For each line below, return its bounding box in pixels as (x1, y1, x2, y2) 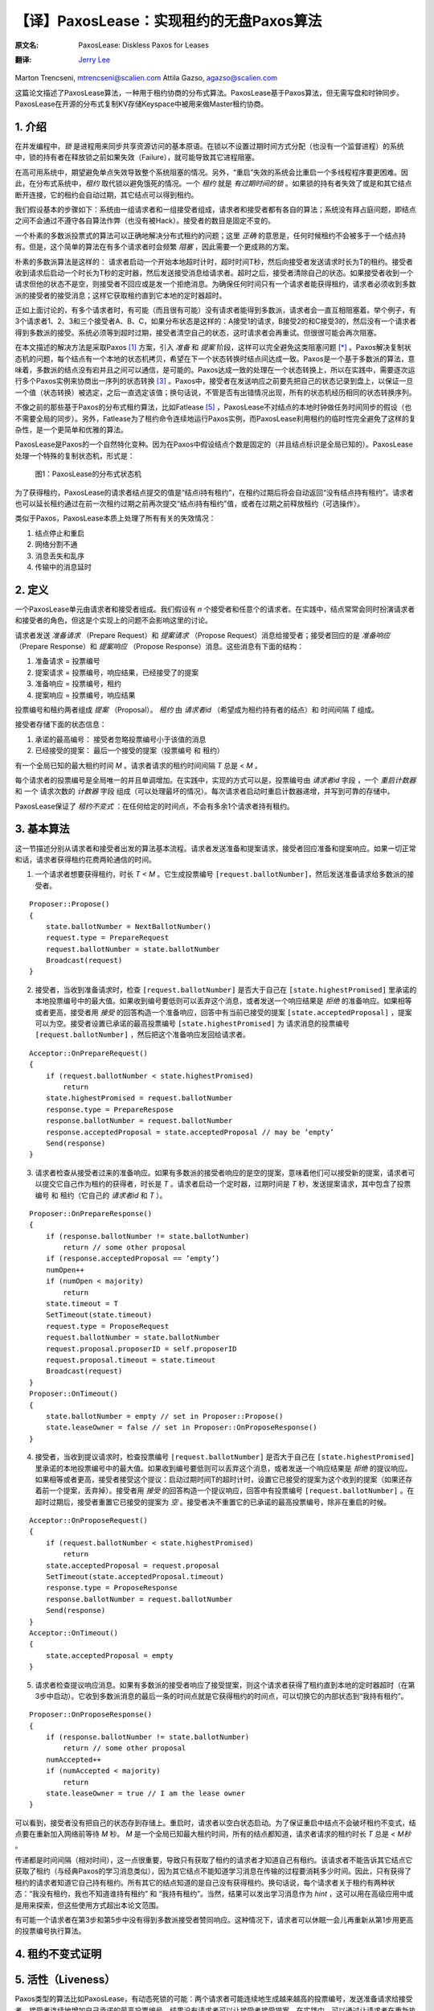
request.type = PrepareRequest (45, 933, 170, 943)
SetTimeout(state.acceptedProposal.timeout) (45, 1573, 224, 1581)
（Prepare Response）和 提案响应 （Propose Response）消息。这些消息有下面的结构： (14, 641, 305, 651)
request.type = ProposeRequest (45, 1322, 170, 1330)
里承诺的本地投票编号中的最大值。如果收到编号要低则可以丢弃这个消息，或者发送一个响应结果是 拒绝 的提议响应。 (35, 1463, 412, 1473)
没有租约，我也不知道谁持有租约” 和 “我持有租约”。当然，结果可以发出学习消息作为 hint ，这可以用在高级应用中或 (39, 1889, 414, 1898)
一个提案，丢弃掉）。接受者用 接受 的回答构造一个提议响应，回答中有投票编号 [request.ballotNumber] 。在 (48, 1486, 415, 1495)
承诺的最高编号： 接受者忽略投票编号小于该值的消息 (35, 734, 207, 744)
